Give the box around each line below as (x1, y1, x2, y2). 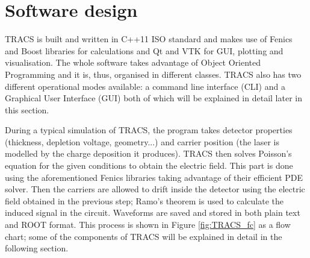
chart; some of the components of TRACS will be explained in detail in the (5, 230, 282, 242)
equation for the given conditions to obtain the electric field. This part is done (5, 159, 293, 172)
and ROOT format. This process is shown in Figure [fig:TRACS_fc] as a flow (5, 218, 291, 231)
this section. (5, 103, 49, 116)
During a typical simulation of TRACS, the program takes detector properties (5, 124, 293, 136)
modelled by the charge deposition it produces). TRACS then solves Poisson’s (5, 147, 292, 160)
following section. (5, 242, 69, 254)
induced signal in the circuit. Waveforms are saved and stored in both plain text (5, 206, 300, 219)
